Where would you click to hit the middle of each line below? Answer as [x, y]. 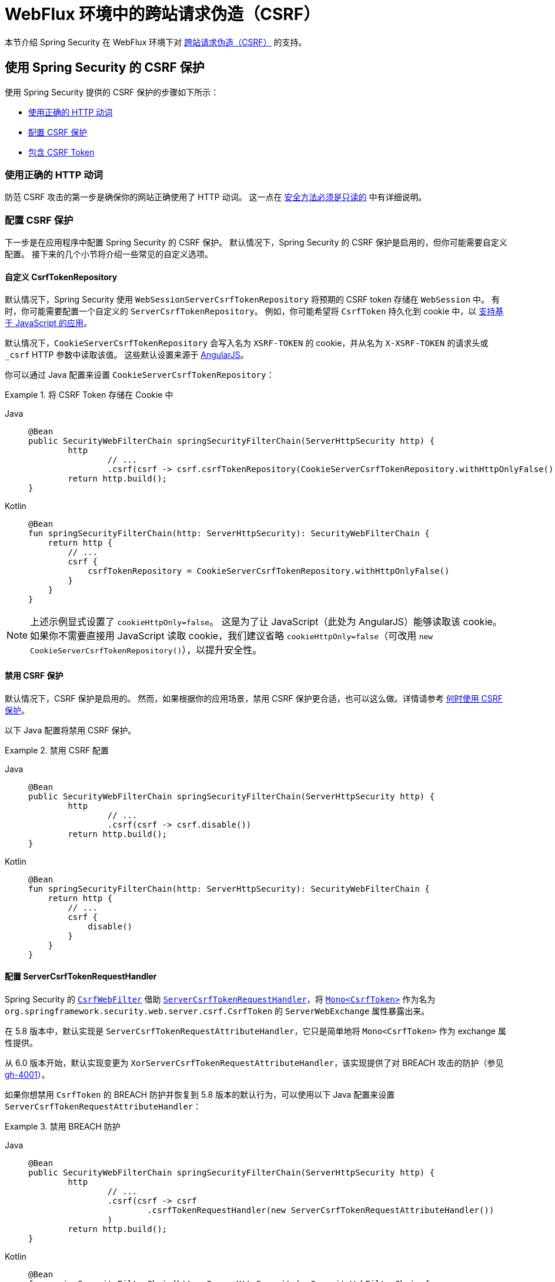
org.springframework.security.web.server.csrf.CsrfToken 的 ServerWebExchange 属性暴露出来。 [217, 1011]
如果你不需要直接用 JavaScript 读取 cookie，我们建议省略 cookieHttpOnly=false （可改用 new [232, 636]
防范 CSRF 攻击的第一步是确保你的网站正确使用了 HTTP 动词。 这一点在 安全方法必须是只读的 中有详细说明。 [216, 197]
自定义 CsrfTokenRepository [61, 277]
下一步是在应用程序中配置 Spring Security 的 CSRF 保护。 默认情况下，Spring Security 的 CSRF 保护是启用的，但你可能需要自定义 [256, 243]
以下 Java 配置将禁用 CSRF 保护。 [71, 730]
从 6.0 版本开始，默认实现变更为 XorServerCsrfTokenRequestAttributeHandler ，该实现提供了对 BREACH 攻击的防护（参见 [254, 1062]
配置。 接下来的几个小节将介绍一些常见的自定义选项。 [109, 254]
